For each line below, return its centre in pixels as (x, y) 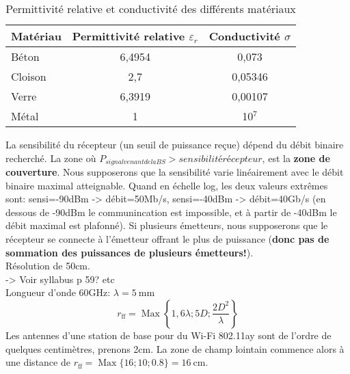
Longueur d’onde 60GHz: (58, 292)
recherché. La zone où (51, 158)
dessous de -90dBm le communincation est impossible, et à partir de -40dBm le (171, 212)
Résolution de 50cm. (48, 266)
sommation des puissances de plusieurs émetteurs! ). (130, 252)
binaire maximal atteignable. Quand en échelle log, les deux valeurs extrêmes (167, 185)
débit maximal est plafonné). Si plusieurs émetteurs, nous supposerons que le (167, 225)
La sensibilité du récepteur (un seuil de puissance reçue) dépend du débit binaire (175, 144)
